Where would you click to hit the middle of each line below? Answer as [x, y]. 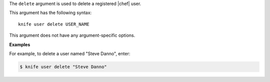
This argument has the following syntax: [50, 13]
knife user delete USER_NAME [54, 24]
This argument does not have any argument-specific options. [72, 35]
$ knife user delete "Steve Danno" [63, 67]
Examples [20, 44]
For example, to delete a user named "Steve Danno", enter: [70, 53]
